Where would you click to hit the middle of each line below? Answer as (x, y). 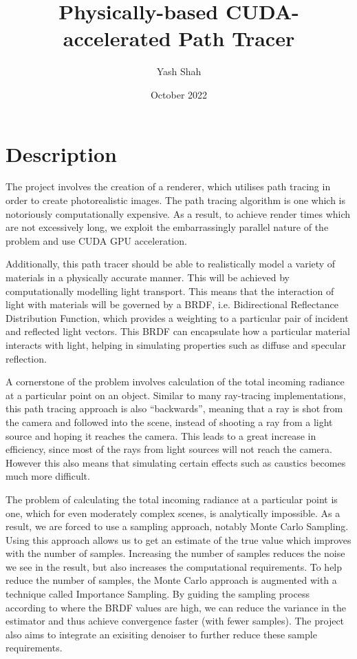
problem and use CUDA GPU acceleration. (96, 240)
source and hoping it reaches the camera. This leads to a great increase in (161, 435)
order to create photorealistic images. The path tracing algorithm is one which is (176, 200)
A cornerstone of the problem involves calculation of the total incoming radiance (175, 382)
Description (62, 153)
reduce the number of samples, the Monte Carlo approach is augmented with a (171, 580)
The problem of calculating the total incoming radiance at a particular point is (172, 499)
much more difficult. (48, 476)
